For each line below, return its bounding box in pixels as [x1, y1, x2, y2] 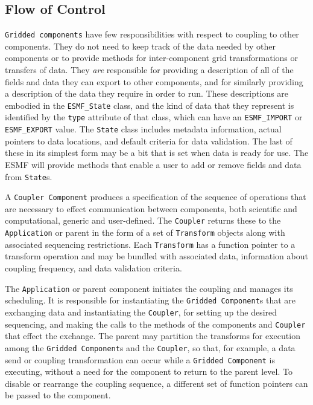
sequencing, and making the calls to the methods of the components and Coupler [5, 317, 306, 330]
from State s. [5, 170, 52, 183]
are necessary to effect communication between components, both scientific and [5, 202, 297, 215]
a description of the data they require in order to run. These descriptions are [5, 87, 289, 100]
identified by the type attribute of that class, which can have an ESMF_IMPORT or [5, 111, 303, 123]
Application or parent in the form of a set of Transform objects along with [5, 226, 285, 239]
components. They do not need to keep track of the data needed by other [5, 39, 276, 52]
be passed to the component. [5, 389, 111, 401]
